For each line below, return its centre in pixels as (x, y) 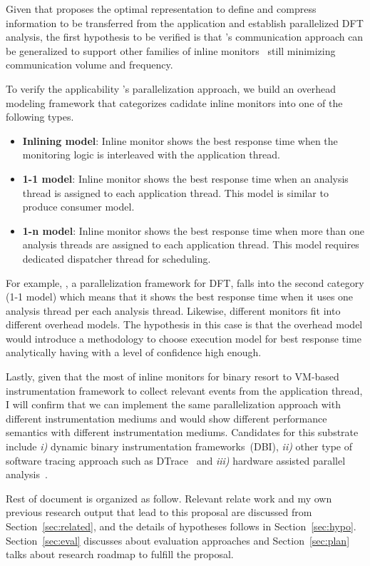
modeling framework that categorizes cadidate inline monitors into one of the (174, 102)
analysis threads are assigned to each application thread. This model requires (191, 244)
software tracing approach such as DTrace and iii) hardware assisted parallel (176, 460)
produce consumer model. (78, 207)
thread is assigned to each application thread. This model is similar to (175, 192)
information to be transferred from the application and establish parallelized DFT (185, 22)
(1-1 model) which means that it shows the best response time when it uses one (180, 297)
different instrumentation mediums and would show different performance (166, 418)
